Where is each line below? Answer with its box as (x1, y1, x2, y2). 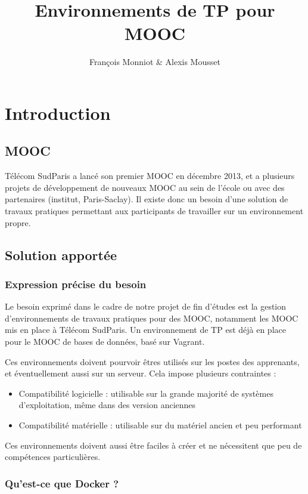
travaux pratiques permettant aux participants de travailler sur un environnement (5, 205, 304, 217)
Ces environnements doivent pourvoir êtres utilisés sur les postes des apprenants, (5, 355, 300, 368)
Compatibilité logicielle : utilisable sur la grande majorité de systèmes (18, 387, 273, 399)
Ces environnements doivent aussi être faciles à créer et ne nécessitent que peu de (5, 439, 302, 451)
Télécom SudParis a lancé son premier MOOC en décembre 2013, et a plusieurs (5, 169, 295, 182)
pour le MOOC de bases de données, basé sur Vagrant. (5, 335, 205, 348)
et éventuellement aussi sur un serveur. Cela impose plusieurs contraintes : (5, 367, 276, 379)
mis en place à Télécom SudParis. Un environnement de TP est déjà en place (5, 323, 286, 336)
